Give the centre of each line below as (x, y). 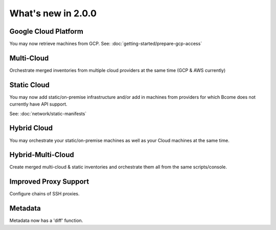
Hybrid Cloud (31, 128)
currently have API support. (38, 104)
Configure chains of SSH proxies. (44, 194)
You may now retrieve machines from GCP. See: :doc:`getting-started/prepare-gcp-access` (106, 44)
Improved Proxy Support (49, 182)
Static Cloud (29, 85)
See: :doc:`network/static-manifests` (48, 113)
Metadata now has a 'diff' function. (46, 221)
